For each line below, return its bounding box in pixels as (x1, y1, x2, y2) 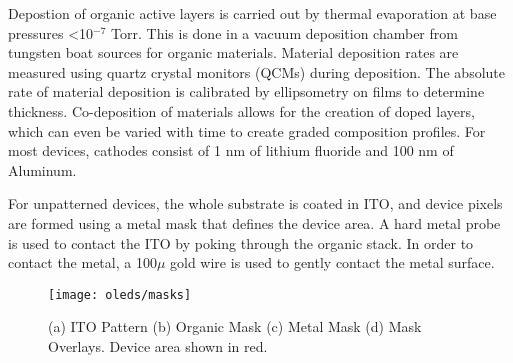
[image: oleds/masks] (48, 287, 192, 302)
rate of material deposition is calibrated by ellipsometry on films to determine (8, 81, 485, 102)
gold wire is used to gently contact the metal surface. (170, 252, 495, 273)
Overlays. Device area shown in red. (48, 335, 268, 356)
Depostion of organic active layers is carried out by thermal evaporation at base (8, 3, 497, 23)
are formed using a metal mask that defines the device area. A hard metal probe (8, 212, 501, 233)
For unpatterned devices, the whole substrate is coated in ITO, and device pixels (8, 193, 503, 214)
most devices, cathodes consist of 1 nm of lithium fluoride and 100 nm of (8, 140, 454, 161)
